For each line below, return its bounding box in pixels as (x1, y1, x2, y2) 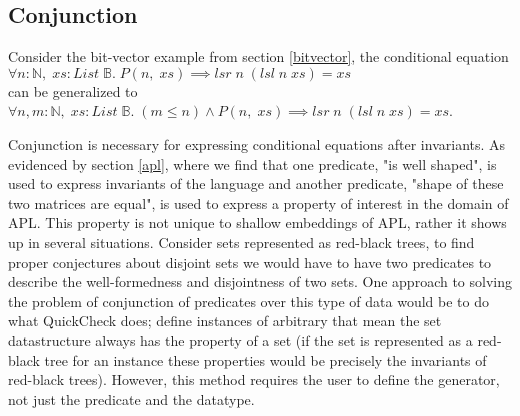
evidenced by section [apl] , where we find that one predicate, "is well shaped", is (8, 153, 497, 174)
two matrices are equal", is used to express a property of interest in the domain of (8, 192, 509, 213)
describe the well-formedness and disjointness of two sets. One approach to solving (8, 271, 512, 292)
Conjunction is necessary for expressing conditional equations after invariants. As (8, 133, 506, 154)
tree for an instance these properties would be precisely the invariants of (44, 349, 487, 370)
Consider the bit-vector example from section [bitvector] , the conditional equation (8, 46, 509, 67)
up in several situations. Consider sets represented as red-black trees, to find (8, 231, 475, 252)
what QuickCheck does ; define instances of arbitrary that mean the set (8, 310, 442, 331)
